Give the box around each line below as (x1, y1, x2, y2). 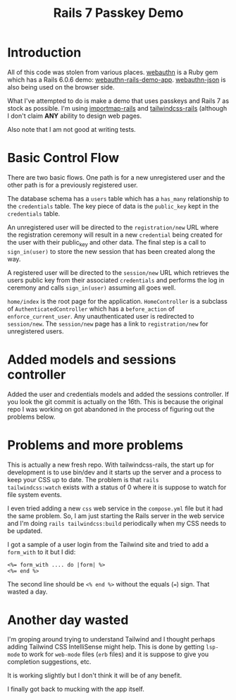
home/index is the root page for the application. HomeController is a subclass (7, 297, 228, 305)
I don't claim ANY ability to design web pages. (7, 111, 142, 120)
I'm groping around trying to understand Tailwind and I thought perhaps (7, 635, 216, 644)
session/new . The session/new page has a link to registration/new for (7, 319, 209, 328)
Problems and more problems (7, 437, 184, 453)
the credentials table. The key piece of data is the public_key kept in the (7, 202, 219, 210)
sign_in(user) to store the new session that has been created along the (7, 247, 216, 255)
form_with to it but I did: (7, 548, 76, 556)
